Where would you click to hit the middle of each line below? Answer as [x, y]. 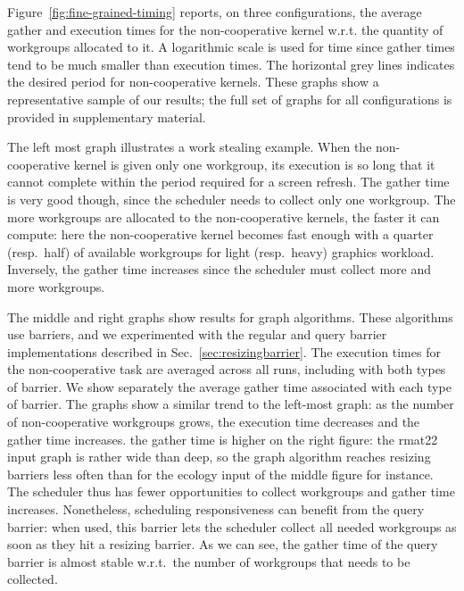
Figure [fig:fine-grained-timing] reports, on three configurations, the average [215, 12]
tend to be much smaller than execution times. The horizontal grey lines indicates [231, 64]
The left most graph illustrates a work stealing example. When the [190, 147]
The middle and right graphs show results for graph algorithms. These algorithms [230, 316]
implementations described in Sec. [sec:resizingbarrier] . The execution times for [224, 351]
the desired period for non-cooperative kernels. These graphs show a [193, 82]
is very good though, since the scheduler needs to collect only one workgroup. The [232, 199]
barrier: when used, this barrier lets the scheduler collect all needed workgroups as [232, 526]
